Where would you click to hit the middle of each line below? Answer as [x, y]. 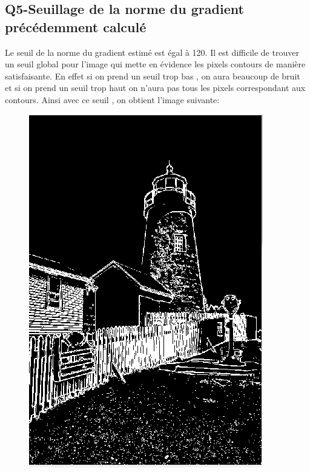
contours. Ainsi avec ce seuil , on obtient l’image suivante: [112, 99]
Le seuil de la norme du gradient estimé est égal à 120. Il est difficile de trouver [152, 52]
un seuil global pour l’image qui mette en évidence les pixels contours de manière [155, 64]
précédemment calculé [76, 26]
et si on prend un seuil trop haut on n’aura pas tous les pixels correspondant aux [155, 88]
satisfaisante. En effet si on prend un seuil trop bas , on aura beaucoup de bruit [153, 76]
